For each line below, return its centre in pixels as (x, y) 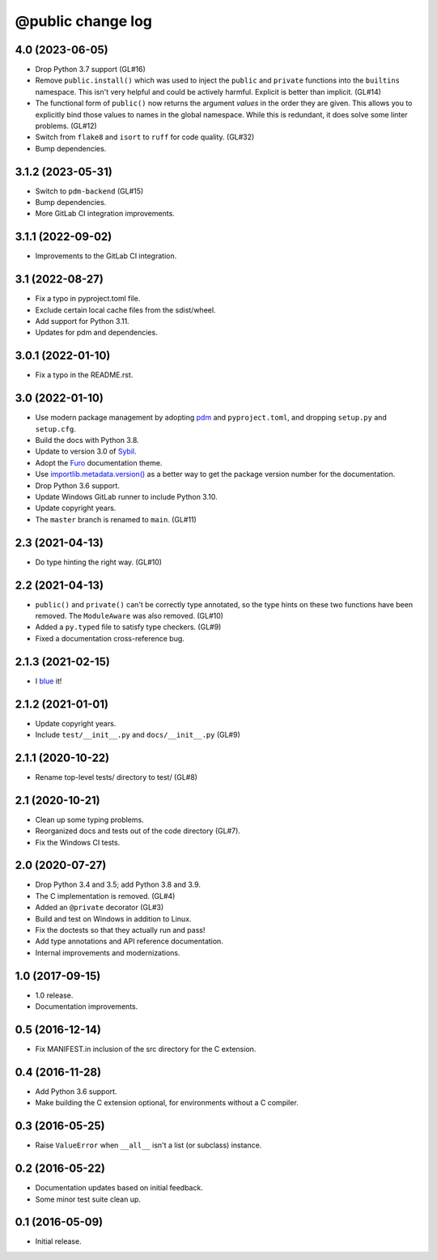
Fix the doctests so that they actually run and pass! (120, 930)
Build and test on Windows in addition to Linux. (113, 918)
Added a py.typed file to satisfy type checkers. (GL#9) (128, 627)
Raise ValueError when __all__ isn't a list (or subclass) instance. (148, 1145)
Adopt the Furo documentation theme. (99, 462)
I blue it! (49, 681)
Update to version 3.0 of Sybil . (86, 451)
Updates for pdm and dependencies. (96, 333)
